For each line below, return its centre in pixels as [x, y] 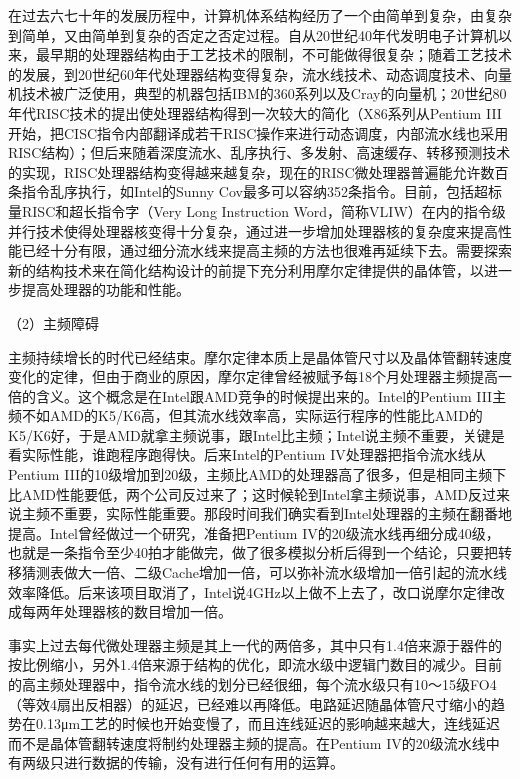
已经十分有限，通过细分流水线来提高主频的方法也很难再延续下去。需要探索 [266, 250]
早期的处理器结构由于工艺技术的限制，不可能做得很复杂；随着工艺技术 [280, 54]
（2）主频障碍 [53, 322]
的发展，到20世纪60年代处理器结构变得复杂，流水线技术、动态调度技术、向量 [260, 73]
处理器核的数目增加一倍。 [147, 611]
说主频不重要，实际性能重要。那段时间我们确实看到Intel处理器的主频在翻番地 [260, 513]
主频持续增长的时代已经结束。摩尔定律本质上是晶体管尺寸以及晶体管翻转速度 [260, 356]
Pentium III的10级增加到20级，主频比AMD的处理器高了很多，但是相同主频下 [257, 474]
